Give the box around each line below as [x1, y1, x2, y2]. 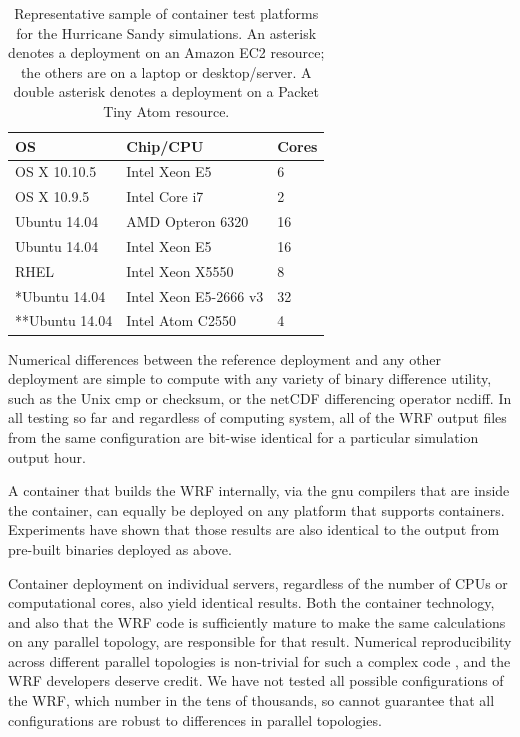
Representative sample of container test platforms [14, 3, 319, 23]
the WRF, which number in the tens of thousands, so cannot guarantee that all [8, 690, 495, 711]
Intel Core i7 [126, 186, 204, 207]
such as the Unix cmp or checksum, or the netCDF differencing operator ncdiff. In [8, 387, 512, 408]
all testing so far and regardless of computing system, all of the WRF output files [8, 407, 507, 428]
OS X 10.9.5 [15, 186, 90, 207]
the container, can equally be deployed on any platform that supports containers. [8, 499, 505, 520]
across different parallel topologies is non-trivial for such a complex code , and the [8, 650, 511, 671]
